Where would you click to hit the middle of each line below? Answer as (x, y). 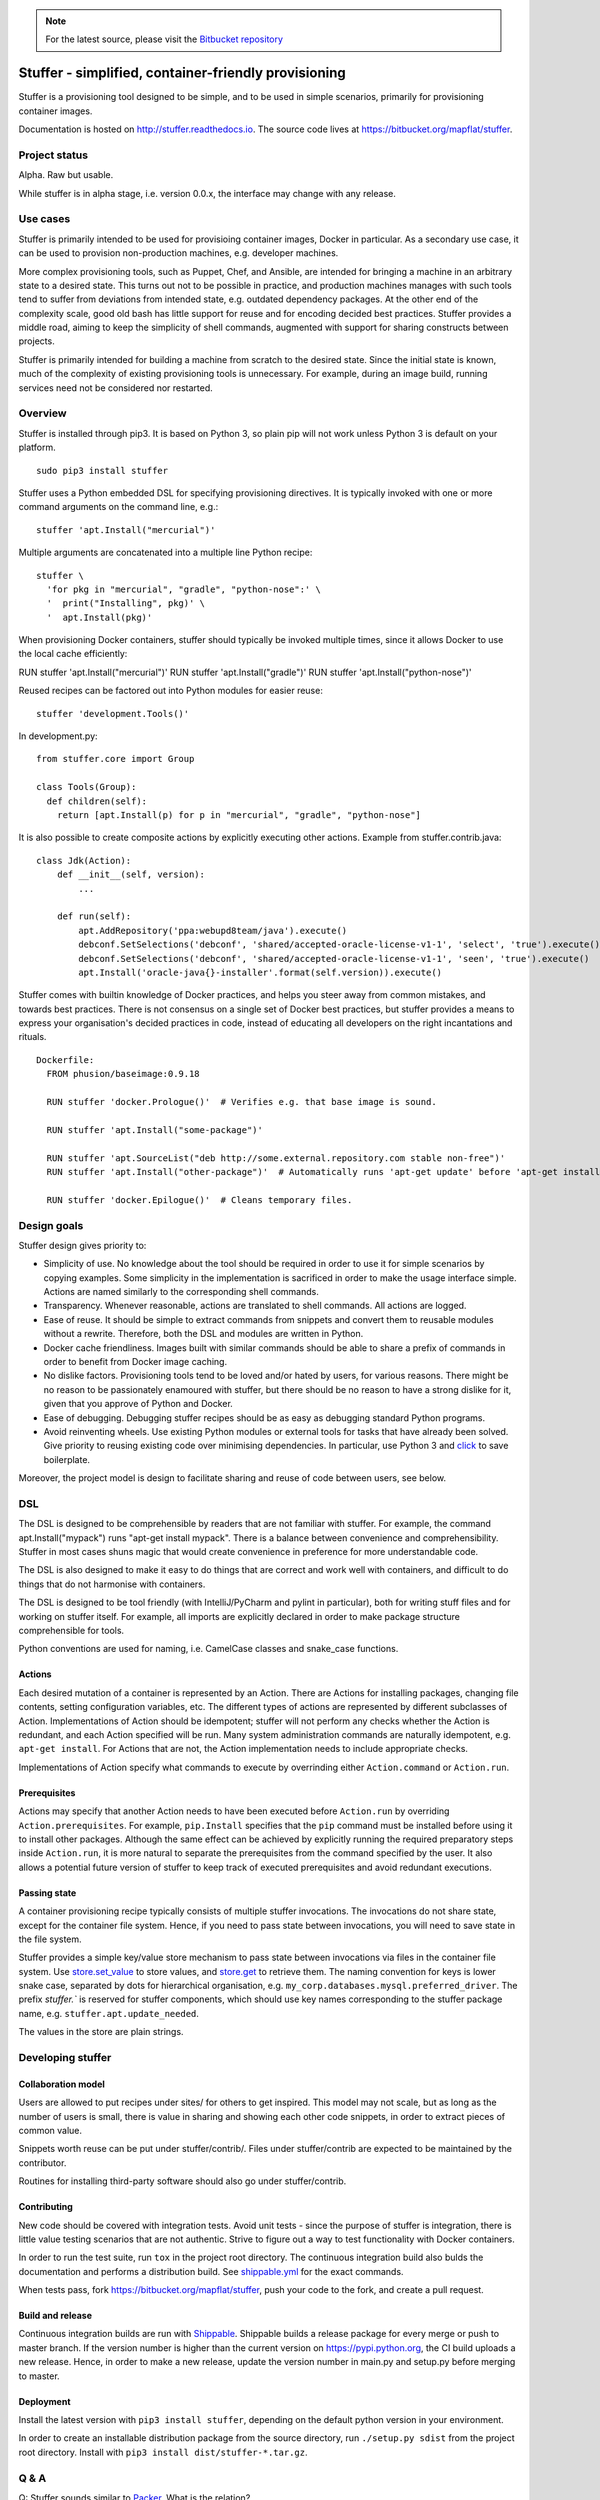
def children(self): (97, 801)
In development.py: (58, 736)
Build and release (55, 2316)
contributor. (42, 2162)
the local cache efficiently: (73, 654)
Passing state (47, 1892)
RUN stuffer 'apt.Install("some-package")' (155, 1129)
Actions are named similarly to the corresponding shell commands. (181, 1292)
